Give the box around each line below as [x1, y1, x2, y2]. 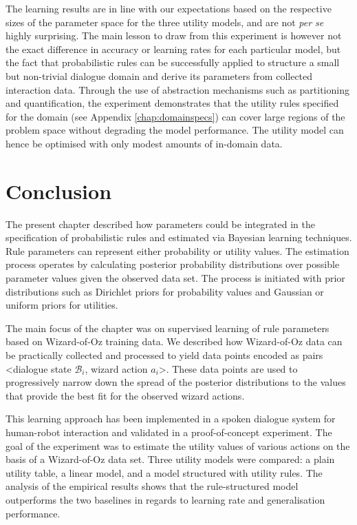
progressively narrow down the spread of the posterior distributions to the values [6, 375, 346, 389]
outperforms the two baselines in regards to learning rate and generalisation [6, 492, 325, 506]
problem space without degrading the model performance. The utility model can [6, 123, 344, 137]
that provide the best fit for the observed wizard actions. [6, 388, 245, 402]
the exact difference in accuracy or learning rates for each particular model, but [6, 41, 341, 56]
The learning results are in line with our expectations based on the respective [6, 1, 332, 15]
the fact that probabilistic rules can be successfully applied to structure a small [6, 55, 340, 70]
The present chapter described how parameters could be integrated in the [6, 216, 316, 231]
